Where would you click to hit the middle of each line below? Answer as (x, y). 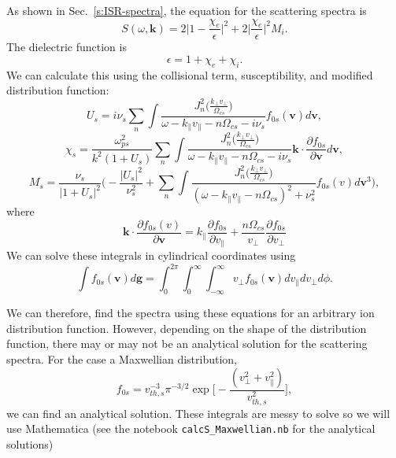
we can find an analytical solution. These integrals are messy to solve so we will (198, 413)
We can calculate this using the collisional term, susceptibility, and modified (190, 74)
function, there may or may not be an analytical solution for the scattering (187, 343)
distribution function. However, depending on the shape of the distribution (187, 328)
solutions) (30, 443)
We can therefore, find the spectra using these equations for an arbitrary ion (191, 313)
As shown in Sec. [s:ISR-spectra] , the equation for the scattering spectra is (187, 10)
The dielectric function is (67, 47)
